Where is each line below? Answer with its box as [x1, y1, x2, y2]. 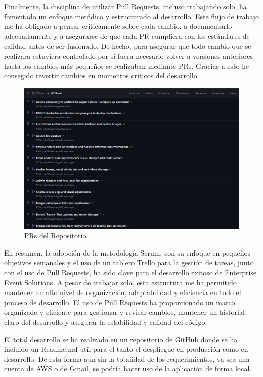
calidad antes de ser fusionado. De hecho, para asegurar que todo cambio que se [4, 40, 251, 51]
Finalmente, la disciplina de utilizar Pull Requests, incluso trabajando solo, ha [4, 1, 247, 11]
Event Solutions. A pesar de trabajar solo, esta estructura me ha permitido [4, 277, 237, 287]
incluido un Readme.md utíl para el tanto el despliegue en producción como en [4, 344, 248, 354]
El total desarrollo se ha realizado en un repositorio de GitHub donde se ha [4, 333, 238, 344]
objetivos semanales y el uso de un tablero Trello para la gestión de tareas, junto [4, 257, 254, 268]
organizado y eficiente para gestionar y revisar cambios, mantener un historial [4, 307, 245, 317]
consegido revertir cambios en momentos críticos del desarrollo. [4, 70, 199, 81]
